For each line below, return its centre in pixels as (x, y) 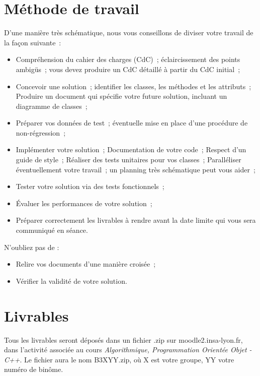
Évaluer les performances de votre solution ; (84, 203)
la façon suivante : (33, 42)
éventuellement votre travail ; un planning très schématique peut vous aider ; (136, 169)
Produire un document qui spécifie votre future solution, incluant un (121, 96)
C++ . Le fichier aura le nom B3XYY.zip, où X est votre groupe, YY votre (119, 359)
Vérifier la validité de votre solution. (71, 280)
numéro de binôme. (34, 369)
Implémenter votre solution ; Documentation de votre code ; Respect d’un (131, 149)
